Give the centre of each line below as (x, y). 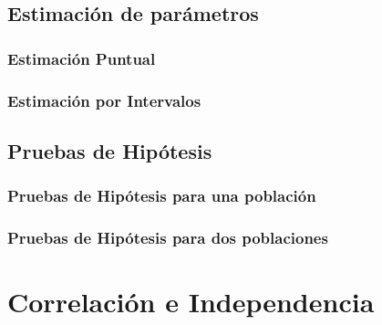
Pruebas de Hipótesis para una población (162, 196)
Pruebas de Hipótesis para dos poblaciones (168, 238)
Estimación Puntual (82, 58)
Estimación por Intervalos (104, 100)
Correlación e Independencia (191, 302)
